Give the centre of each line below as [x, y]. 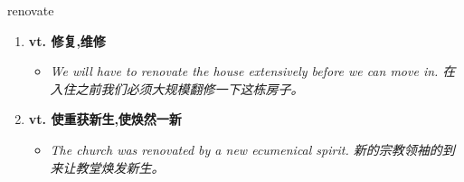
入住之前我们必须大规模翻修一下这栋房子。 [177, 88]
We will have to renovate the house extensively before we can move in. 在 [253, 71]
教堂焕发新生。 [120, 167]
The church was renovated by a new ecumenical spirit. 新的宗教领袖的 [246, 149]
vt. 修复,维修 [67, 40]
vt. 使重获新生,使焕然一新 [105, 119]
